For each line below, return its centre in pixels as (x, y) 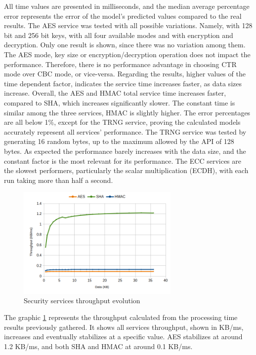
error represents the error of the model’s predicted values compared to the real (123, 16)
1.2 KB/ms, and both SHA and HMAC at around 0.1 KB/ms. (98, 346)
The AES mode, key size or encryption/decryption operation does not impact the (127, 54)
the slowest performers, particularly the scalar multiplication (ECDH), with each (126, 170)
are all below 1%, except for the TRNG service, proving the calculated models (122, 122)
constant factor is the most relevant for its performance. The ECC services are (123, 160)
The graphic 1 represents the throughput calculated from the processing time (121, 317)
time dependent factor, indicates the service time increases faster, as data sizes (123, 83)
